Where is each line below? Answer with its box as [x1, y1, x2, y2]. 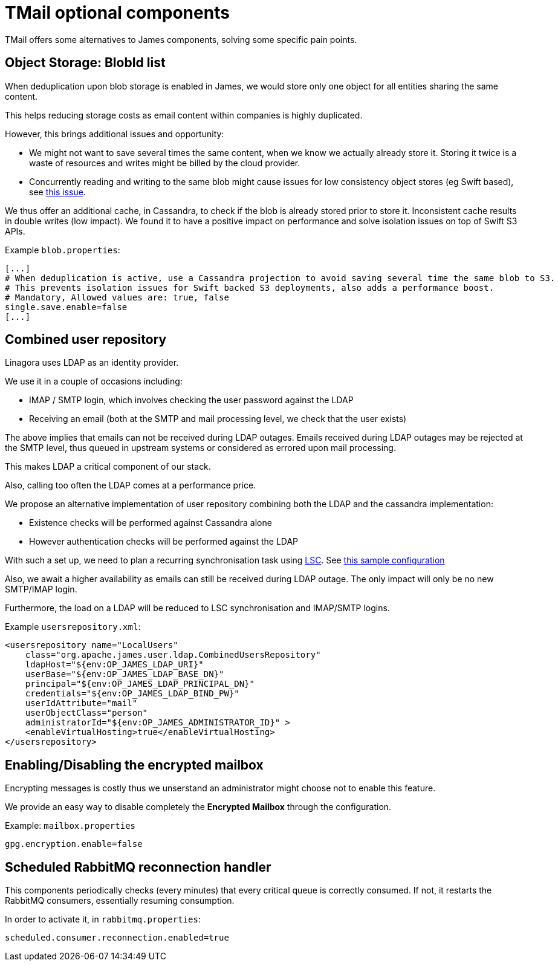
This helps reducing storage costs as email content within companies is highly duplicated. [5, 109, 363, 120]
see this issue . [29, 186, 86, 197]
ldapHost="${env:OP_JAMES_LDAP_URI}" [25, 660, 204, 670]
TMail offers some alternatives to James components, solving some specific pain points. [5, 34, 357, 45]
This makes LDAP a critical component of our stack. [5, 461, 211, 472]
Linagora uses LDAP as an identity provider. [5, 357, 179, 368]
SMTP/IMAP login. [5, 584, 77, 595]
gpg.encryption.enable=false [5, 839, 143, 849]
